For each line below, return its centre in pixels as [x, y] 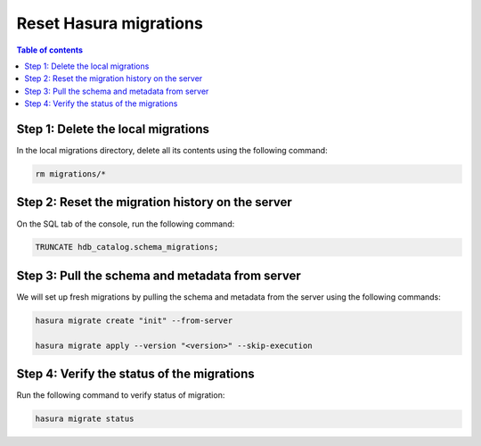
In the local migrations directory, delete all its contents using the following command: [172, 151]
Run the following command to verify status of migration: [121, 395]
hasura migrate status [85, 419]
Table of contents [50, 50]
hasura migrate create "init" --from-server [134, 320]
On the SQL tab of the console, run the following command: [126, 224]
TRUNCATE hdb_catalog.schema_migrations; [127, 247]
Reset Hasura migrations [110, 23]
